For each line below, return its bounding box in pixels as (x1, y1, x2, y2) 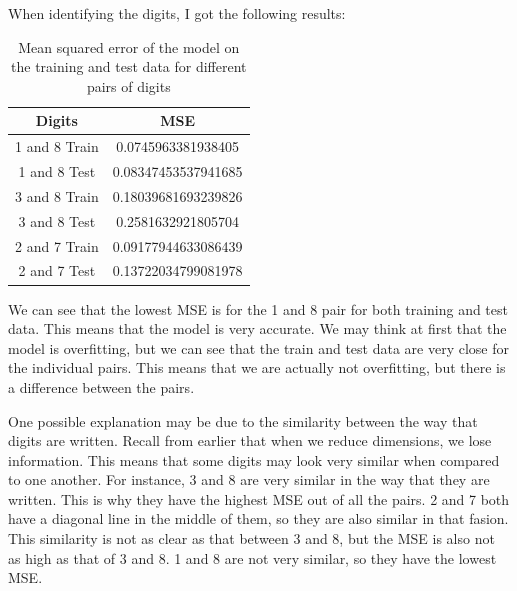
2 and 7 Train (15, 235, 99, 256)
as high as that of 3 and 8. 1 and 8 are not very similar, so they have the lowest (8, 547, 497, 568)
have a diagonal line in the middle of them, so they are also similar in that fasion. (8, 508, 509, 529)
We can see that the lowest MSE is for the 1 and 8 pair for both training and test (8, 298, 508, 319)
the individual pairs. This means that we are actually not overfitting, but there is (8, 357, 506, 378)
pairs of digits (86, 75, 171, 96)
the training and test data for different (11, 56, 247, 77)
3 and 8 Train (15, 185, 99, 206)
